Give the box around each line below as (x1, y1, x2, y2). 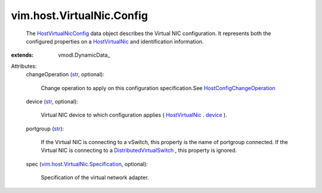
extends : (11, 51, 34, 59)
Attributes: (11, 63, 37, 70)
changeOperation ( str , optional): (26, 71, 104, 78)
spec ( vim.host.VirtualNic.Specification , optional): (26, 160, 148, 167)
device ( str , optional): (26, 98, 79, 105)
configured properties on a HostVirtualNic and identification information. (26, 38, 204, 45)
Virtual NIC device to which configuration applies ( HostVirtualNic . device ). (41, 111, 228, 119)
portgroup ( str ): (26, 125, 64, 132)
